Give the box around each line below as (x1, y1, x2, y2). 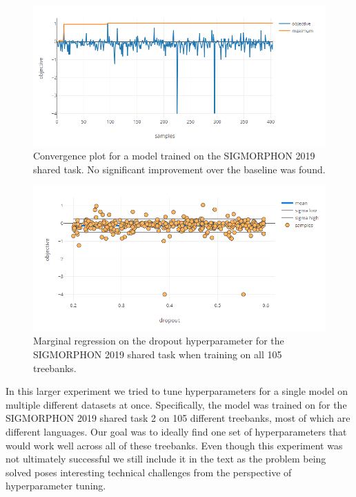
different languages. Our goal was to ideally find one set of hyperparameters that (6, 425, 347, 439)
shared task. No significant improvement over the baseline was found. (33, 162, 326, 176)
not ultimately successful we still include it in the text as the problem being (6, 451, 326, 466)
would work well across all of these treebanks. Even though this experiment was (6, 438, 343, 452)
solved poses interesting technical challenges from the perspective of (6, 465, 292, 479)
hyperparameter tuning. (6, 478, 106, 493)
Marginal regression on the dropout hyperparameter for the (33, 333, 284, 348)
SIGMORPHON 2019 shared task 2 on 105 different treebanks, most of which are (6, 411, 350, 425)
